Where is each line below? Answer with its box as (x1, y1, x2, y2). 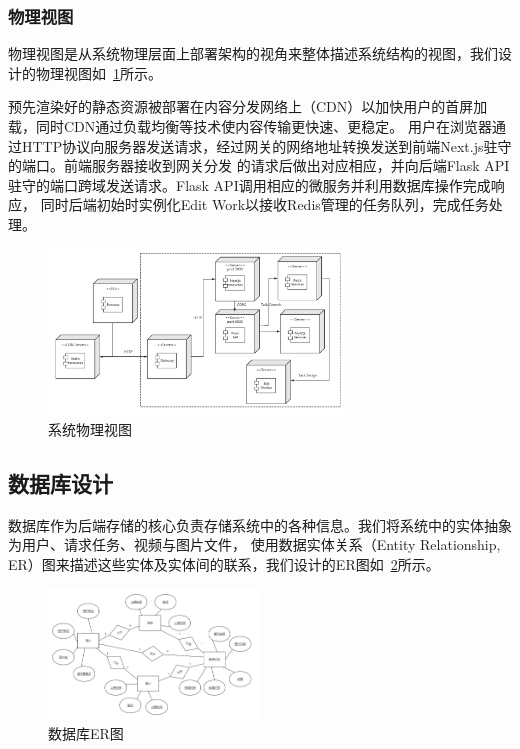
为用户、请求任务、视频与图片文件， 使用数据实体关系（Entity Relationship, (8, 534, 501, 555)
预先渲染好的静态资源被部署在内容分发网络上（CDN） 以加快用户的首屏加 (8, 96, 488, 117)
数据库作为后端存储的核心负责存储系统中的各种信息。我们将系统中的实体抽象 (8, 514, 512, 535)
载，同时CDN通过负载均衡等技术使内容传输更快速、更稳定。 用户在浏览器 (8, 116, 492, 136)
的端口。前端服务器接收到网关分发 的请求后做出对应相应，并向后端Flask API (8, 155, 510, 176)
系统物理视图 (48, 418, 132, 439)
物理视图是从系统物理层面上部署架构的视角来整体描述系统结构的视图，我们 (8, 43, 498, 64)
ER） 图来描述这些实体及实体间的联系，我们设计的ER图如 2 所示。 (8, 553, 440, 574)
